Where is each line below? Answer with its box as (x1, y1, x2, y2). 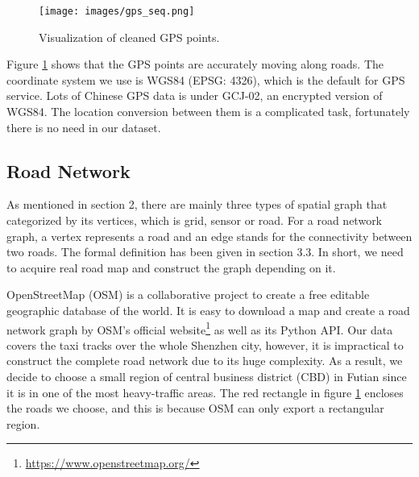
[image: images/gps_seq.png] (39, 6, 195, 17)
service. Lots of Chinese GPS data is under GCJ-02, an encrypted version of (6, 87, 383, 104)
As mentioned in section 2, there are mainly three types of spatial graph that (6, 196, 388, 213)
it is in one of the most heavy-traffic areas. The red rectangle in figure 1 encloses (6, 384, 404, 400)
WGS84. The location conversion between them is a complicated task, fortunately (6, 103, 410, 120)
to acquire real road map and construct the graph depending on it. (6, 259, 336, 276)
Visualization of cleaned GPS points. (39, 28, 220, 45)
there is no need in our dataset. (6, 118, 161, 135)
